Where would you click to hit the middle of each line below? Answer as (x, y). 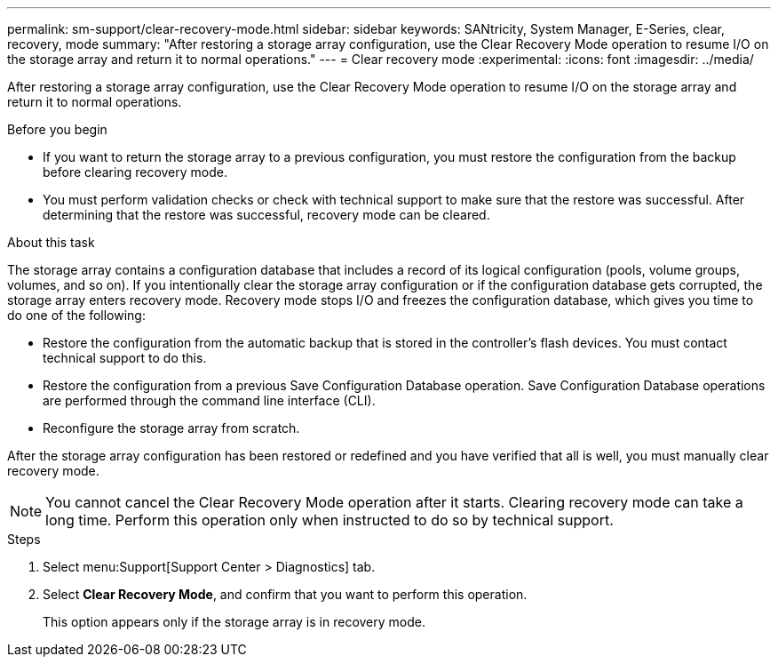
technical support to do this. (125, 358)
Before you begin (57, 129)
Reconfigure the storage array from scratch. (171, 428)
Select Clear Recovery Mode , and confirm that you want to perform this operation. (285, 594)
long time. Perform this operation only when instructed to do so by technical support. (329, 520)
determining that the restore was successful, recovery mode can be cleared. (266, 215)
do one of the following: (76, 315)
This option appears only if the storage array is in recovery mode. (234, 622)
